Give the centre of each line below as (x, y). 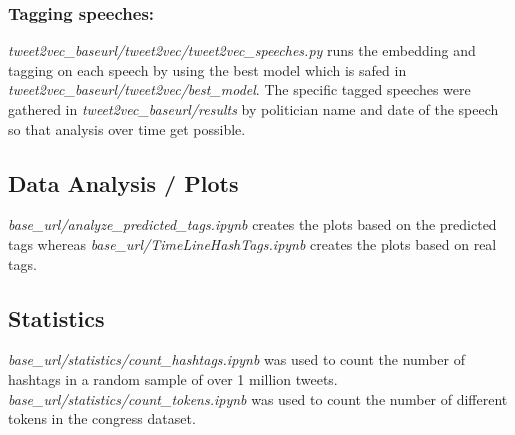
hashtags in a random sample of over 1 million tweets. (173, 378)
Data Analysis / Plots (123, 182)
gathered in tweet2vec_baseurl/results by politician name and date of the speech (253, 109)
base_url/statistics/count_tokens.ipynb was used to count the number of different (258, 398)
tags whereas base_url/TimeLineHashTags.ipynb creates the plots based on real (252, 243)
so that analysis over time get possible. (127, 128)
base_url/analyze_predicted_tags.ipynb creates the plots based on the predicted (252, 224)
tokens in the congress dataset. (102, 418)
